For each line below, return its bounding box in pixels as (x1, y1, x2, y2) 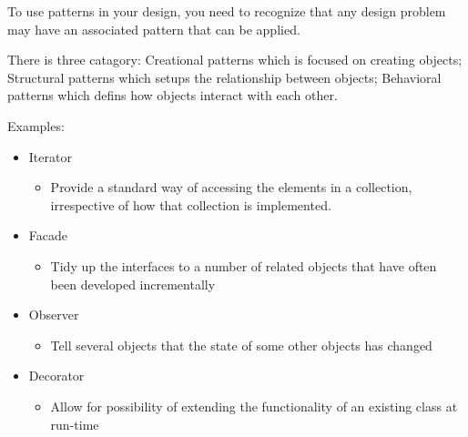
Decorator (28, 366, 85, 385)
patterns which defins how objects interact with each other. (7, 86, 338, 105)
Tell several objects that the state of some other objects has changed (50, 335, 432, 354)
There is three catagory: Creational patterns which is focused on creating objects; (7, 50, 463, 69)
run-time (50, 414, 99, 433)
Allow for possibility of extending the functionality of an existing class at (50, 396, 458, 415)
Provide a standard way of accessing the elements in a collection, (50, 178, 412, 197)
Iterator (28, 147, 72, 166)
